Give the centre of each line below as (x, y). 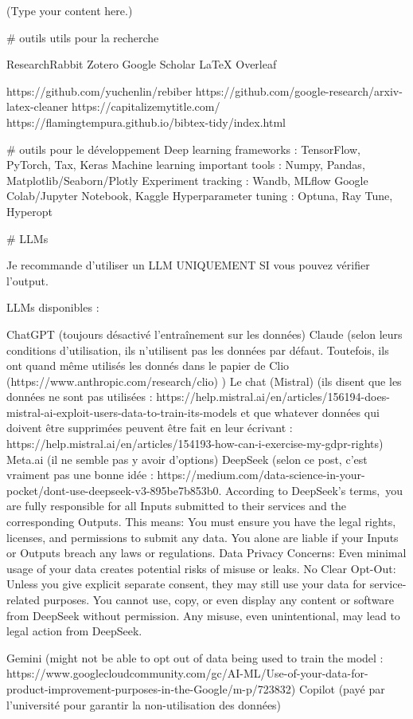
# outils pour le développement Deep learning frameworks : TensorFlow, (183, 149)
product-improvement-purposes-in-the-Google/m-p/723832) (151, 688)
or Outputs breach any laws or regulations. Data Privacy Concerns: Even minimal (206, 553)
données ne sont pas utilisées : (80, 397)
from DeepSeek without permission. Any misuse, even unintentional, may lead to (203, 615)
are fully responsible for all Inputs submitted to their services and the (176, 506)
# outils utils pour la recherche (83, 37)
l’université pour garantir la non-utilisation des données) (144, 704)
